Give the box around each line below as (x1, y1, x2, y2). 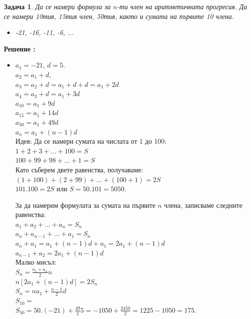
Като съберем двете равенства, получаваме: (15, 164, 143, 174)
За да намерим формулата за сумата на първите (15, 200, 156, 210)
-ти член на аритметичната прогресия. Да (117, 1, 247, 11)
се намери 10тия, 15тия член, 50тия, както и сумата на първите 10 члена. (4, 11, 234, 21)
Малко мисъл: (15, 257, 57, 267)
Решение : (4, 43, 35, 53)
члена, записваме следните (164, 200, 243, 210)
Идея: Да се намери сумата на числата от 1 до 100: (15, 136, 167, 146)
